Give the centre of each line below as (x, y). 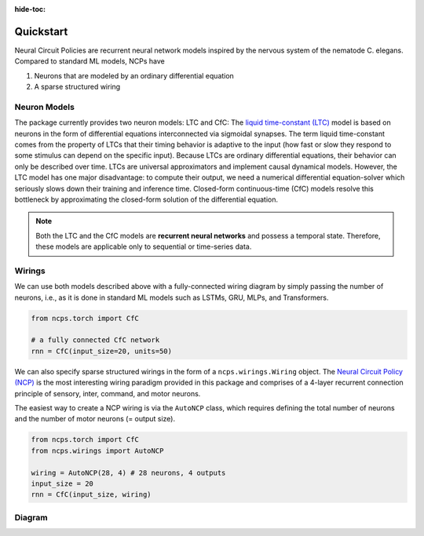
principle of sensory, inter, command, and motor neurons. (108, 393)
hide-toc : (30, 9)
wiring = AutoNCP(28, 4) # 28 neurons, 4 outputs (128, 472)
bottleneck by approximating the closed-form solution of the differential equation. (146, 199)
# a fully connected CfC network (95, 340)
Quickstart (41, 31)
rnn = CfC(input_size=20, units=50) (102, 351)
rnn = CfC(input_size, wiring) (91, 495)
